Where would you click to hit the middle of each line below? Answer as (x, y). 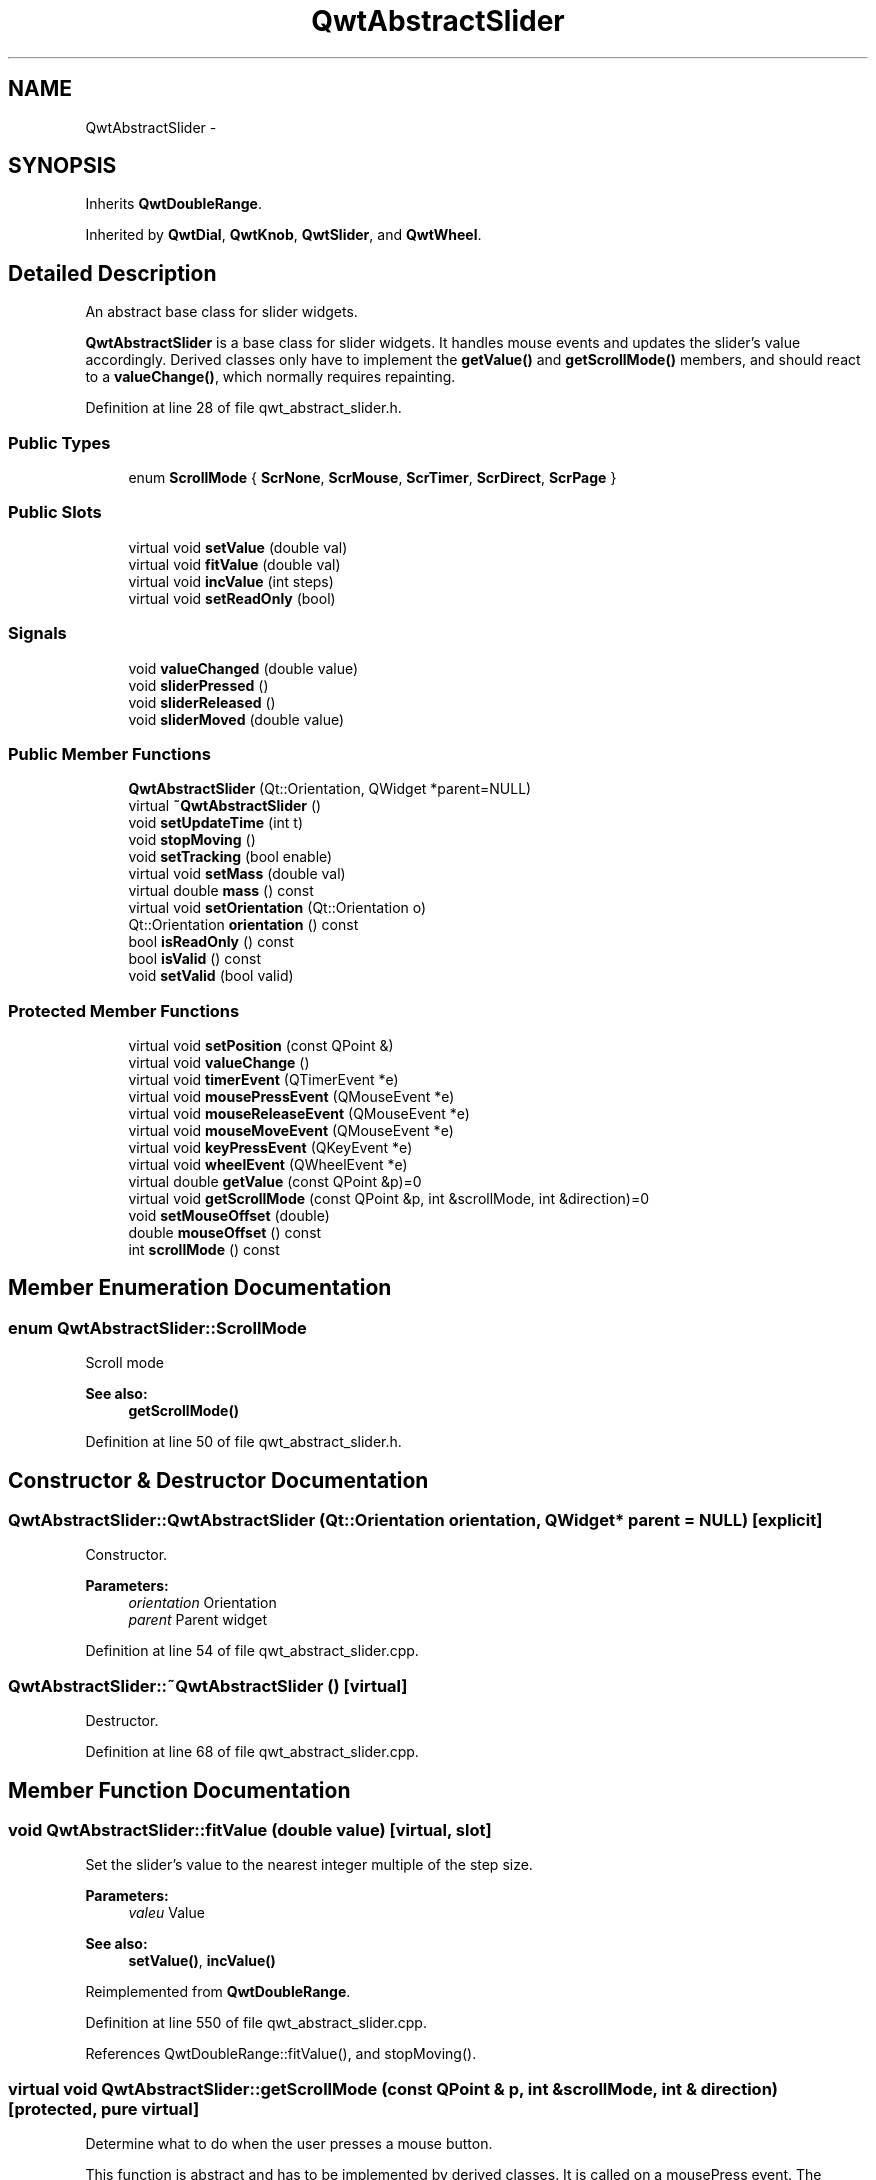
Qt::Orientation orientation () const (243, 925)
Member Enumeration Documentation (200, 1288)
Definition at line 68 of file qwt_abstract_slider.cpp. (252, 1752)
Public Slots (55, 512)
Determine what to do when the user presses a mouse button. (289, 2144)
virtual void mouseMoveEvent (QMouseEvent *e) (291, 1131)
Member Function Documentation (179, 1790)
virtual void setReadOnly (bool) (232, 598)
